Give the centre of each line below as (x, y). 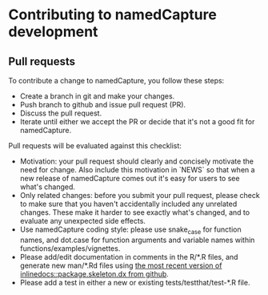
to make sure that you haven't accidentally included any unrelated (128, 204)
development (53, 32)
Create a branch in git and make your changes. (97, 96)
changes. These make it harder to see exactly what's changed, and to (135, 212)
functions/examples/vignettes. (70, 248)
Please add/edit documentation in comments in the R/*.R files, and (129, 257)
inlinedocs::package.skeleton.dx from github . (94, 273)
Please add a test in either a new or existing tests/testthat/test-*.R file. (135, 282)
